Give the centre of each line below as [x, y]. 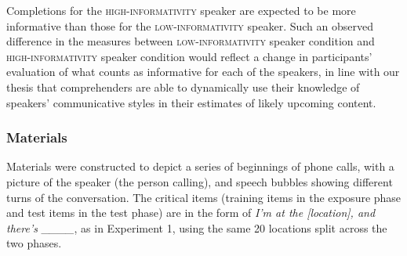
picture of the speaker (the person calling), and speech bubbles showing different [200, 181]
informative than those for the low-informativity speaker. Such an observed [190, 25]
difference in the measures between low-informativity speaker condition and [191, 41]
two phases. [34, 243]
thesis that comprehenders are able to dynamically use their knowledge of [183, 87]
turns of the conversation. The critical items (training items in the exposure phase [204, 197]
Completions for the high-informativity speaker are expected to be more [181, 10]
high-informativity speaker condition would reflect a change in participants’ [189, 56]
